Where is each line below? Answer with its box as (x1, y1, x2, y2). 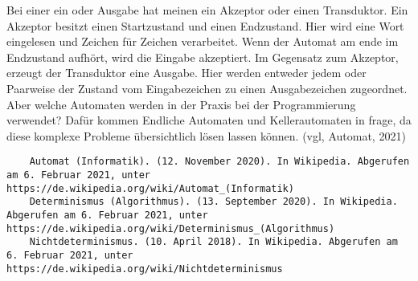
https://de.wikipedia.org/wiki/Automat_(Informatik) (6, 182, 294, 194)
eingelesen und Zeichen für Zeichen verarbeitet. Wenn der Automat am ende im (6, 33, 399, 50)
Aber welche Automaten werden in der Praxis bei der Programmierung (6, 96, 356, 112)
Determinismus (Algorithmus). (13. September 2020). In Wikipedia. (29, 196, 398, 208)
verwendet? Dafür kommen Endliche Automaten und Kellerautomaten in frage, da (6, 112, 412, 128)
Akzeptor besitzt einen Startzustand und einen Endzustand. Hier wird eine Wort (6, 17, 404, 34)
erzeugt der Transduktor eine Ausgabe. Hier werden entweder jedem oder (6, 64, 367, 81)
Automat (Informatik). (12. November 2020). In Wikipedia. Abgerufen (29, 156, 410, 168)
